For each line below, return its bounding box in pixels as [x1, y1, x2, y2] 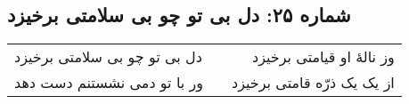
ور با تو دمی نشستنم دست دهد [14, 72, 204, 93]
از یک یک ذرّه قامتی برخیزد [232, 72, 395, 93]
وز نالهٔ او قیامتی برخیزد [252, 46, 395, 68]
